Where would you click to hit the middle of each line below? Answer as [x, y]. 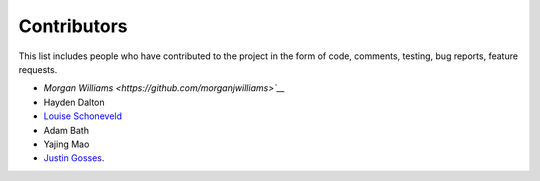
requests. [38, 69]
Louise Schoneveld [83, 116]
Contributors [73, 26]
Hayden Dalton [74, 102]
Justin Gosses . [74, 158]
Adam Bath [66, 130]
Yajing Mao [66, 144]
